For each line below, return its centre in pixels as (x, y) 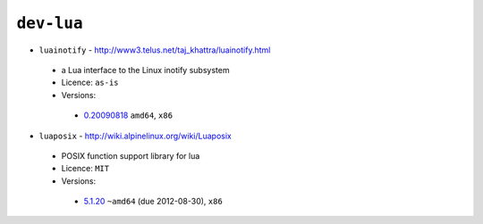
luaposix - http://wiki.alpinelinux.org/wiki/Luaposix (135, 136)
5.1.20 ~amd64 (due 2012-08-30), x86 (153, 202)
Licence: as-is (90, 83)
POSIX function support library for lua (131, 155)
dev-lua (50, 23)
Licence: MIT (85, 169)
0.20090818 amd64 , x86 (128, 115)
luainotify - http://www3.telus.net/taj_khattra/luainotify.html (155, 50)
